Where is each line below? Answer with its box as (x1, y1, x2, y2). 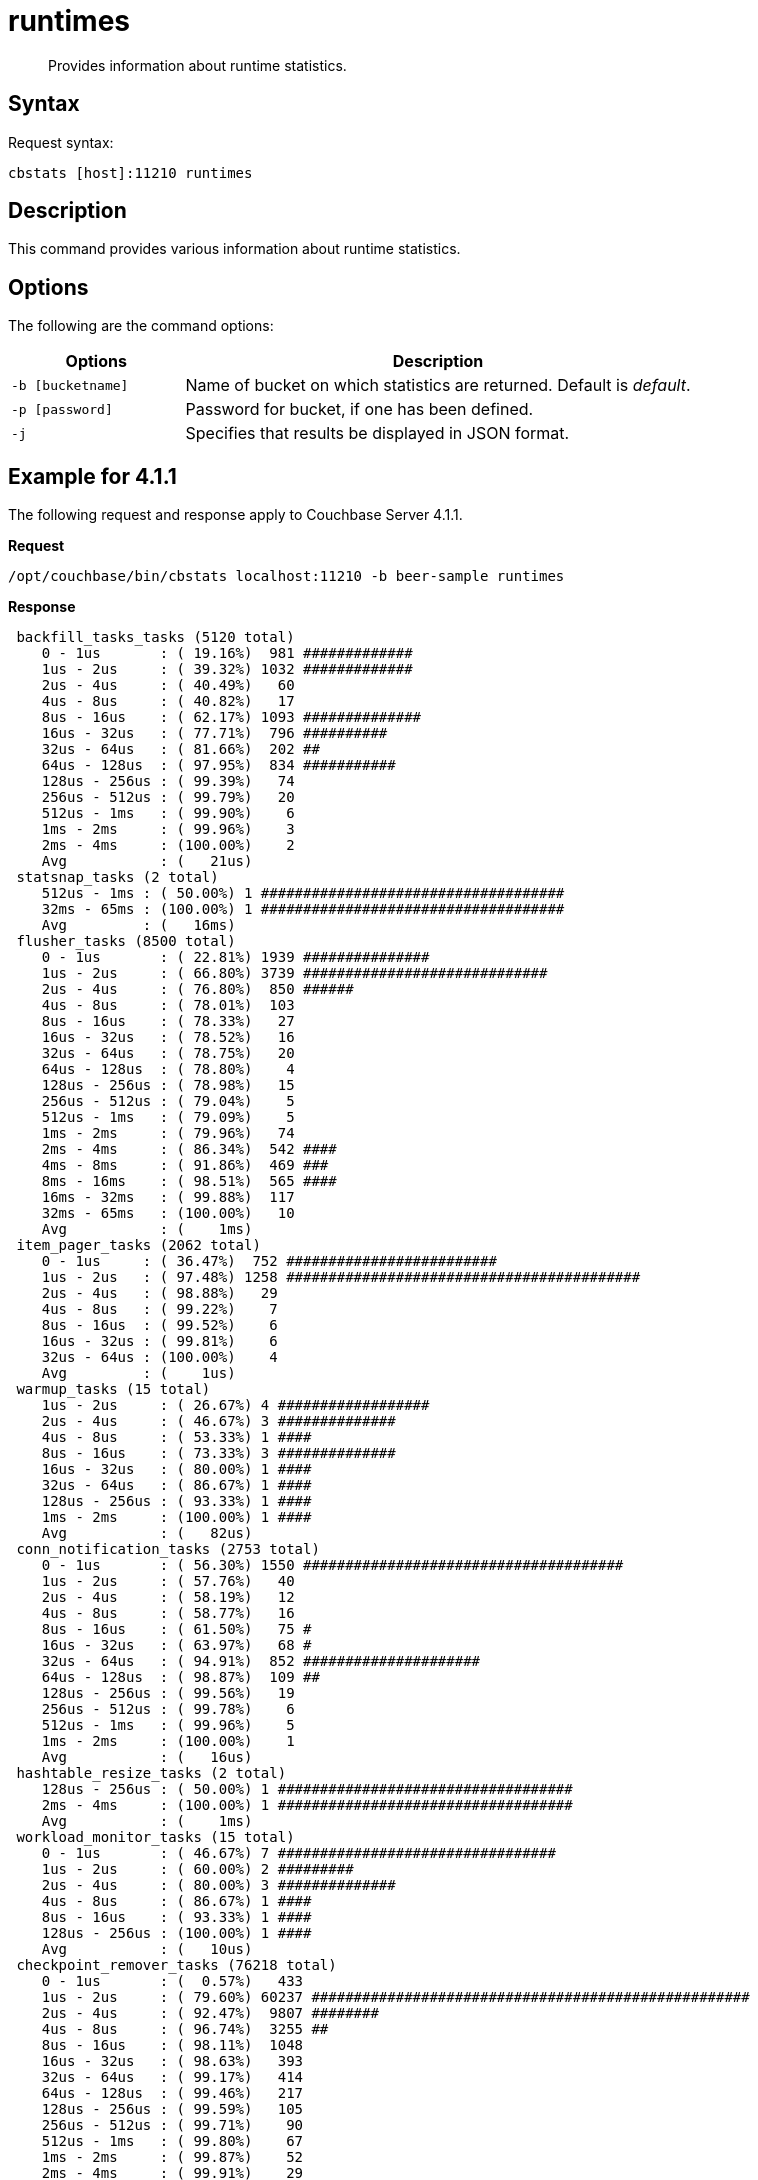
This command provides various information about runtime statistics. (8, 240, 461, 258)
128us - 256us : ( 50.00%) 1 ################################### (41, 1781, 573, 1798)
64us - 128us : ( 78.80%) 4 (41, 1061, 295, 1078)
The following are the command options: (8, 317, 274, 335)
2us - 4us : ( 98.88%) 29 (41, 1285, 278, 1302)
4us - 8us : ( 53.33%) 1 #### (41, 1429, 312, 1446)
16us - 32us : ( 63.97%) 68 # (41, 1637, 312, 1654)
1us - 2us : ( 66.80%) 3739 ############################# (41, 965, 548, 982)
